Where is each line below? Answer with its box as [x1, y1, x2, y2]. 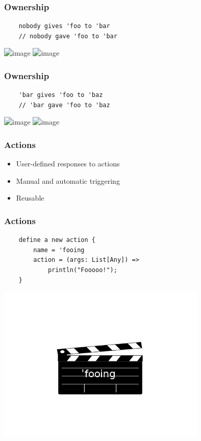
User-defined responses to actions [16, 158, 120, 169]
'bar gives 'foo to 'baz [18, 91, 103, 99]
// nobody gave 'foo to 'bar [18, 32, 117, 40]
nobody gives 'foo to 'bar [18, 22, 110, 30]
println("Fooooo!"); [47, 266, 117, 274]
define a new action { [18, 236, 95, 244]
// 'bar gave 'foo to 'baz [18, 101, 110, 109]
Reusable [16, 192, 44, 203]
